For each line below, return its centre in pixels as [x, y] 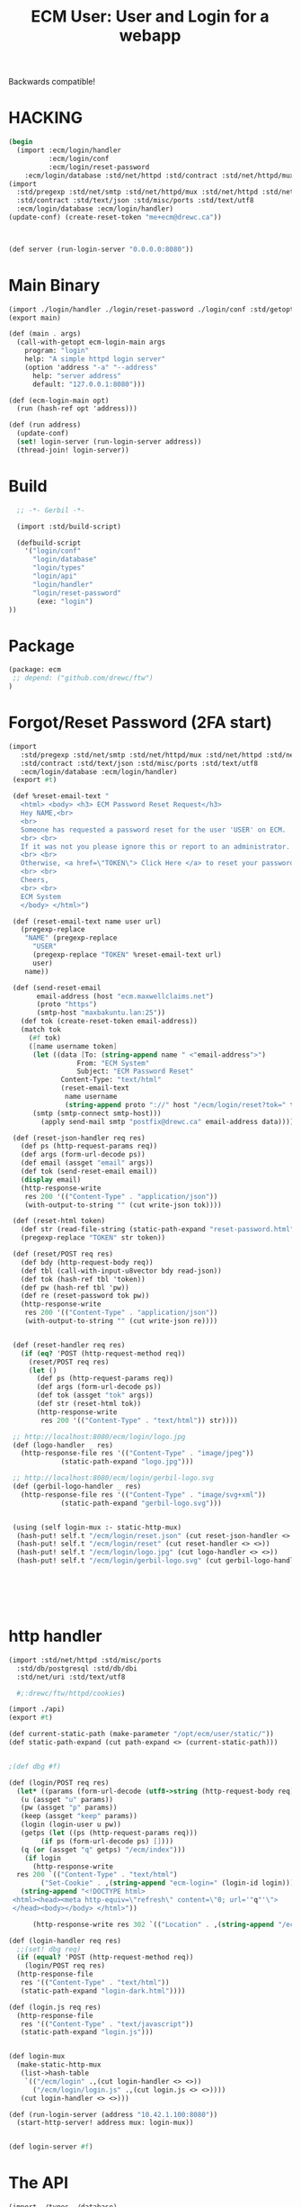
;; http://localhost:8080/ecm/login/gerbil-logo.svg [113, 1478]
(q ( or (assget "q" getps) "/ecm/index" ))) [103, 1850]
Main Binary [54, 285]
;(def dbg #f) [35, 1766]
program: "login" [57, 351]
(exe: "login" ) [65, 601]
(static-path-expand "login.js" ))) [87, 2032]
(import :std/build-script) [69, 527]
